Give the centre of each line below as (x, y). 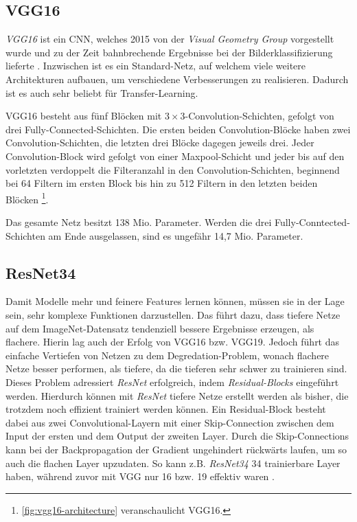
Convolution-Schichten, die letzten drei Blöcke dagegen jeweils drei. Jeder (160, 143)
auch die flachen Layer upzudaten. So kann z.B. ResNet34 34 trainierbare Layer (173, 463)
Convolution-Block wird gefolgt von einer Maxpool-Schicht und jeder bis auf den (175, 156)
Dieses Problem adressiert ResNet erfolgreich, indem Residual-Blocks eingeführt (172, 382)
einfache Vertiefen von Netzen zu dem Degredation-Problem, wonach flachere (168, 355)
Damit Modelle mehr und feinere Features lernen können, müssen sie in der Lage (175, 301)
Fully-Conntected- (312, 222)
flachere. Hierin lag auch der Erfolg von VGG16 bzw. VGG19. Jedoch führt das (173, 342)
